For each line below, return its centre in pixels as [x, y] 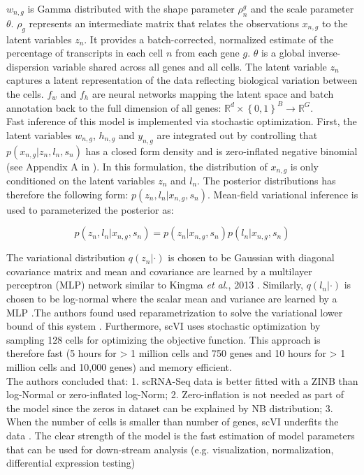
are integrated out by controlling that [237, 134]
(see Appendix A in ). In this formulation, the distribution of [137, 166]
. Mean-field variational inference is [283, 194]
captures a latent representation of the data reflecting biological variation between [182, 80]
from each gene [207, 53]
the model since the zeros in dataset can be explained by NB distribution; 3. [170, 408]
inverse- [324, 53]
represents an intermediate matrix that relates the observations [164, 23]
